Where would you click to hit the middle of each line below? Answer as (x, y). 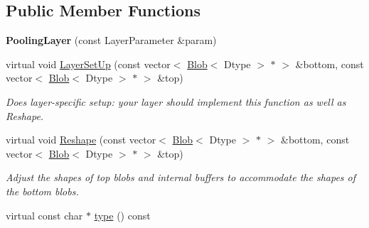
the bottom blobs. (42, 191)
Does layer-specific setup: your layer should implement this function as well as (176, 101)
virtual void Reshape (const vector (81, 140)
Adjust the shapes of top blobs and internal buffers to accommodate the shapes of (181, 177)
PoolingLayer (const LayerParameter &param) (111, 40)
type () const (122, 215)
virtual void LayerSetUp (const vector (88, 64)
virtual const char (44, 215)
